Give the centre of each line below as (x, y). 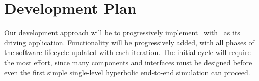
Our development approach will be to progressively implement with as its (122, 32)
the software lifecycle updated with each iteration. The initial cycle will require (127, 52)
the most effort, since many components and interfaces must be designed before (128, 62)
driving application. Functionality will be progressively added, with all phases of (129, 42)
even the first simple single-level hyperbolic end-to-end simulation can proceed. (127, 72)
